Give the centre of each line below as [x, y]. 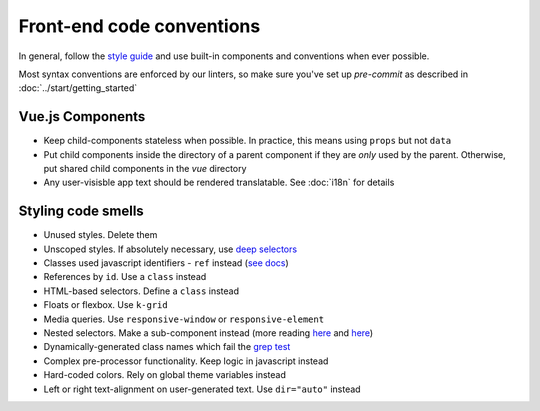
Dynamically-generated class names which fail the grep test [167, 347]
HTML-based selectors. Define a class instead [141, 291]
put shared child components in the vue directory [145, 169]
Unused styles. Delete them [100, 235]
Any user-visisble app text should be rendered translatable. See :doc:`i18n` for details [219, 182]
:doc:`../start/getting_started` [78, 88]
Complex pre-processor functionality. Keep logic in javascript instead [186, 361]
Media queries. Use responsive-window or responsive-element [184, 319]
